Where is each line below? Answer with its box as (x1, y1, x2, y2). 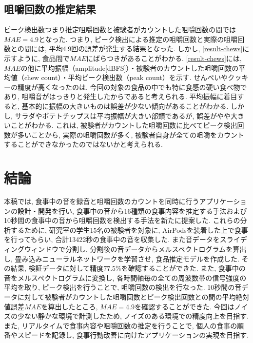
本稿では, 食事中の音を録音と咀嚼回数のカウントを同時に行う (4, 196, 199, 206)
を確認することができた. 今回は (135, 301, 234, 311)
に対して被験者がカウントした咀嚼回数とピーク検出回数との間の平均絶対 (17, 291, 250, 302)
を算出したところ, (41, 301, 98, 311)
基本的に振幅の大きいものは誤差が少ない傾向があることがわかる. (21, 101, 229, 111)
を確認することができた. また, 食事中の (121, 263, 246, 273)
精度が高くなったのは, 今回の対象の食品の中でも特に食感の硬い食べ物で (17, 81, 247, 92)
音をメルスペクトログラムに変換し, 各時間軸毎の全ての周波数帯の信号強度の (4, 272, 247, 282)
